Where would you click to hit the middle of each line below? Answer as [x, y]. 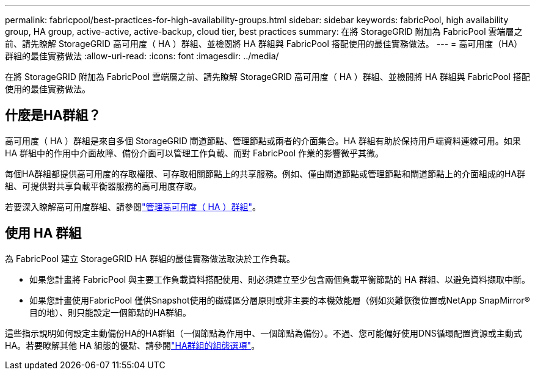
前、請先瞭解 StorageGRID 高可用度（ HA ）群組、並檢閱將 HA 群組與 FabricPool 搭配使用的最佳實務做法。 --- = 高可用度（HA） [264, 44]
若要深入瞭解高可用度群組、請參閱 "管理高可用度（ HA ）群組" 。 [133, 206]
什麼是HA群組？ [53, 115]
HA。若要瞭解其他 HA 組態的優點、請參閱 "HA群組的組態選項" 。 [133, 345]
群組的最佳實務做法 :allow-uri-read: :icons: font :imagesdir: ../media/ [142, 56]
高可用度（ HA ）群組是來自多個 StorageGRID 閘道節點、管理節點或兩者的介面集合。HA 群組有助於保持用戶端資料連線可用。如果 [263, 140]
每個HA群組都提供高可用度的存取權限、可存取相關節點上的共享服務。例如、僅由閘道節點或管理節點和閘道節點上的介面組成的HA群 [265, 173]
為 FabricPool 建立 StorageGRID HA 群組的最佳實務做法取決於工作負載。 [150, 258]
